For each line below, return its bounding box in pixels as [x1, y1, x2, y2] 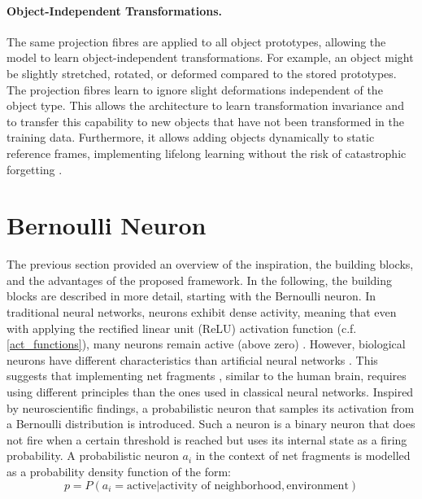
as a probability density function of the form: [7, 462, 231, 479]
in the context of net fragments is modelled [195, 447, 411, 464]
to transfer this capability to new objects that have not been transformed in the [7, 112, 404, 129]
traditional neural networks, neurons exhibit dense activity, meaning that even [7, 304, 397, 321]
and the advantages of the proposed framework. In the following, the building [7, 271, 392, 288]
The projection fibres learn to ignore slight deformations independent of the [7, 81, 383, 98]
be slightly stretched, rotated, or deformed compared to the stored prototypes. [7, 64, 397, 81]
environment [286, 479, 349, 492]
